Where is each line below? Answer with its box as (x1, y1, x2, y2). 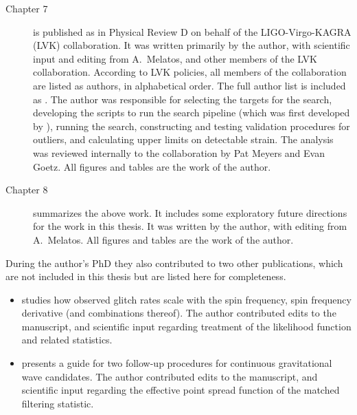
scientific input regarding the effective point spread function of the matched (21, 383, 340, 397)
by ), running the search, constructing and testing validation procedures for (33, 118, 350, 133)
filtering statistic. (21, 396, 94, 410)
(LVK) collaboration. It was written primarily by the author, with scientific (33, 38, 350, 52)
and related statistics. (21, 332, 113, 347)
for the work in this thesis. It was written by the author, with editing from (33, 219, 347, 233)
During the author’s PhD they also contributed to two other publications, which (5, 255, 343, 270)
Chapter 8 (5, 182, 48, 197)
